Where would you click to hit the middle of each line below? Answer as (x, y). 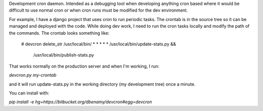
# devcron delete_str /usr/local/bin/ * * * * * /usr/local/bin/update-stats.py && (99, 44)
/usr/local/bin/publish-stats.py (64, 55)
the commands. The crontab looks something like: (59, 33)
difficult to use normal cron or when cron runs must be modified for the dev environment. (98, 10)
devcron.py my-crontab (33, 75)
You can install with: (29, 93)
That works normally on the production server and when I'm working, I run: (84, 66)
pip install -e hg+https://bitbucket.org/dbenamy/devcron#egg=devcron (81, 102)
